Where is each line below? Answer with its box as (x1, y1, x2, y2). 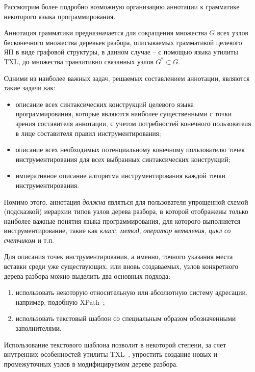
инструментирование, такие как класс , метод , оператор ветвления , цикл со (4, 225, 231, 236)
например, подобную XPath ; (15, 296, 105, 307)
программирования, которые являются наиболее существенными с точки (15, 108, 232, 119)
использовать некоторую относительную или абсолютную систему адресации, (15, 287, 248, 297)
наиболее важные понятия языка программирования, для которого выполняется (4, 215, 241, 226)
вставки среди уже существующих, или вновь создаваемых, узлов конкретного (4, 261, 238, 271)
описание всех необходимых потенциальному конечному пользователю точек (15, 144, 245, 155)
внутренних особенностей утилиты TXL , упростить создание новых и (4, 349, 217, 359)
